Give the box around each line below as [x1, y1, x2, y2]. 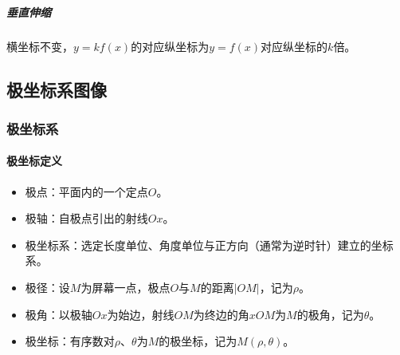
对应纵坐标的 [261, 37, 328, 54]
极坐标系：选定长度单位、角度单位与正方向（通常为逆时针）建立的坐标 [25, 236, 394, 253]
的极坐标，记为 [159, 333, 237, 349]
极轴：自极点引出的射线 [25, 210, 148, 227]
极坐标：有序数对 [25, 333, 115, 349]
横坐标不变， [6, 37, 73, 54]
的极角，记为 [296, 306, 364, 322]
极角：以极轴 [25, 306, 92, 322]
